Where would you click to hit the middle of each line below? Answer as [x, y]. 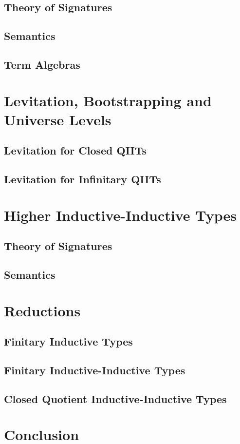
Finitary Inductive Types [68, 341]
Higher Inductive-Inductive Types [120, 215]
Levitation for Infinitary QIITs [83, 179]
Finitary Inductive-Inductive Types [95, 370]
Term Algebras [42, 64]
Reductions [42, 310]
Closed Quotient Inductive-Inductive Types [115, 398]
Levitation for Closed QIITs [75, 150]
